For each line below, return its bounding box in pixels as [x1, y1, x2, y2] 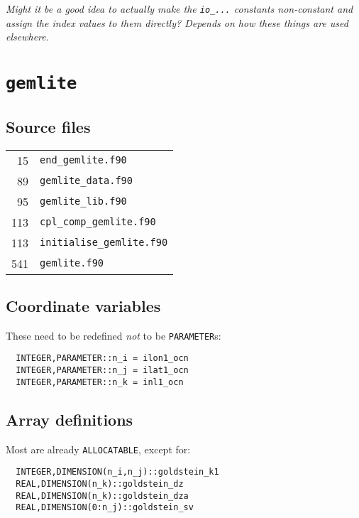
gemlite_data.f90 [40, 175, 133, 187]
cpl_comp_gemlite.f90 [40, 216, 156, 228]
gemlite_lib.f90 [40, 195, 127, 207]
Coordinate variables [6, 294, 161, 316]
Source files [6, 115, 91, 137]
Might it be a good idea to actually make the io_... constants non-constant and [6, 1, 353, 16]
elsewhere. [6, 29, 50, 44]
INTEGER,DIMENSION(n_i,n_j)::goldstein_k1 [16, 467, 219, 477]
